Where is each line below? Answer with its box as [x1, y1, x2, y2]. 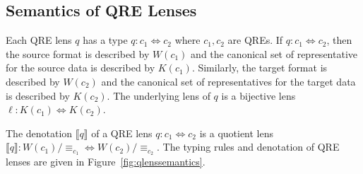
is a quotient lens [199, 125, 274, 140]
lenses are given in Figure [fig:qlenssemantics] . [6, 154, 206, 169]
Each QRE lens [6, 33, 72, 47]
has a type [83, 33, 128, 47]
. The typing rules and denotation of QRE [157, 139, 340, 154]
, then [326, 33, 352, 47]
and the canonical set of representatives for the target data [101, 74, 356, 88]
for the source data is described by [6, 60, 155, 75]
